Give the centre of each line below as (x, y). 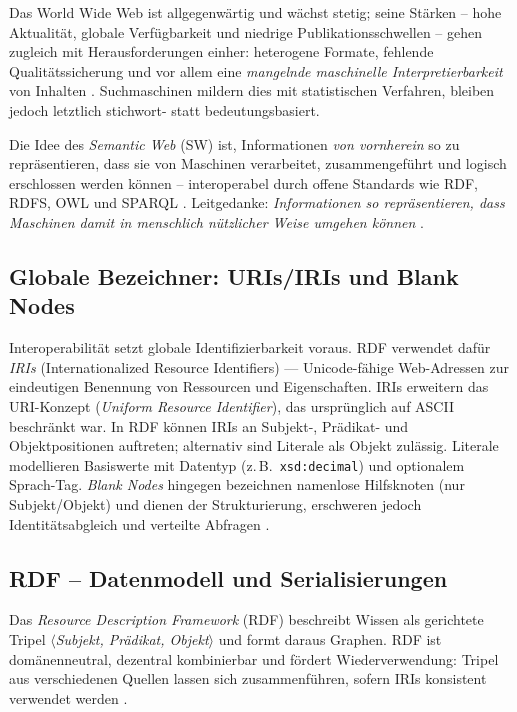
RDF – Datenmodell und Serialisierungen (228, 577)
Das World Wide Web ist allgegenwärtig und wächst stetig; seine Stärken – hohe (255, 12)
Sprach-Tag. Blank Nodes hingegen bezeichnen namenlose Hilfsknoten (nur (237, 484)
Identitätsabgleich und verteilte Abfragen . (139, 523)
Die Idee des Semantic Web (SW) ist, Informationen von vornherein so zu (234, 143)
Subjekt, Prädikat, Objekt (132, 638)
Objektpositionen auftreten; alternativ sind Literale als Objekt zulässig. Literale (254, 445)
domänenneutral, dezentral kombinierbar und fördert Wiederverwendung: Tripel (254, 658)
